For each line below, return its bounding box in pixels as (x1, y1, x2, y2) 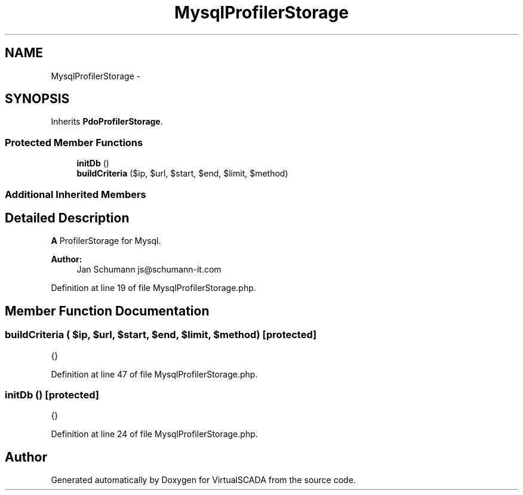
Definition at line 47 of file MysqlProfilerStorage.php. (51, 369, 258, 379)
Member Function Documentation (5, 303, 210, 318)
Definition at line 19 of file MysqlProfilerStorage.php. (51, 283, 256, 293)
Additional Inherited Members (5, 188, 146, 200)
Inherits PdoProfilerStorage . (51, 116, 163, 127)
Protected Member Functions (5, 136, 143, 148)
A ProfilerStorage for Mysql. (51, 236, 161, 246)
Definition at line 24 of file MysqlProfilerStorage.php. (51, 429, 258, 440)
